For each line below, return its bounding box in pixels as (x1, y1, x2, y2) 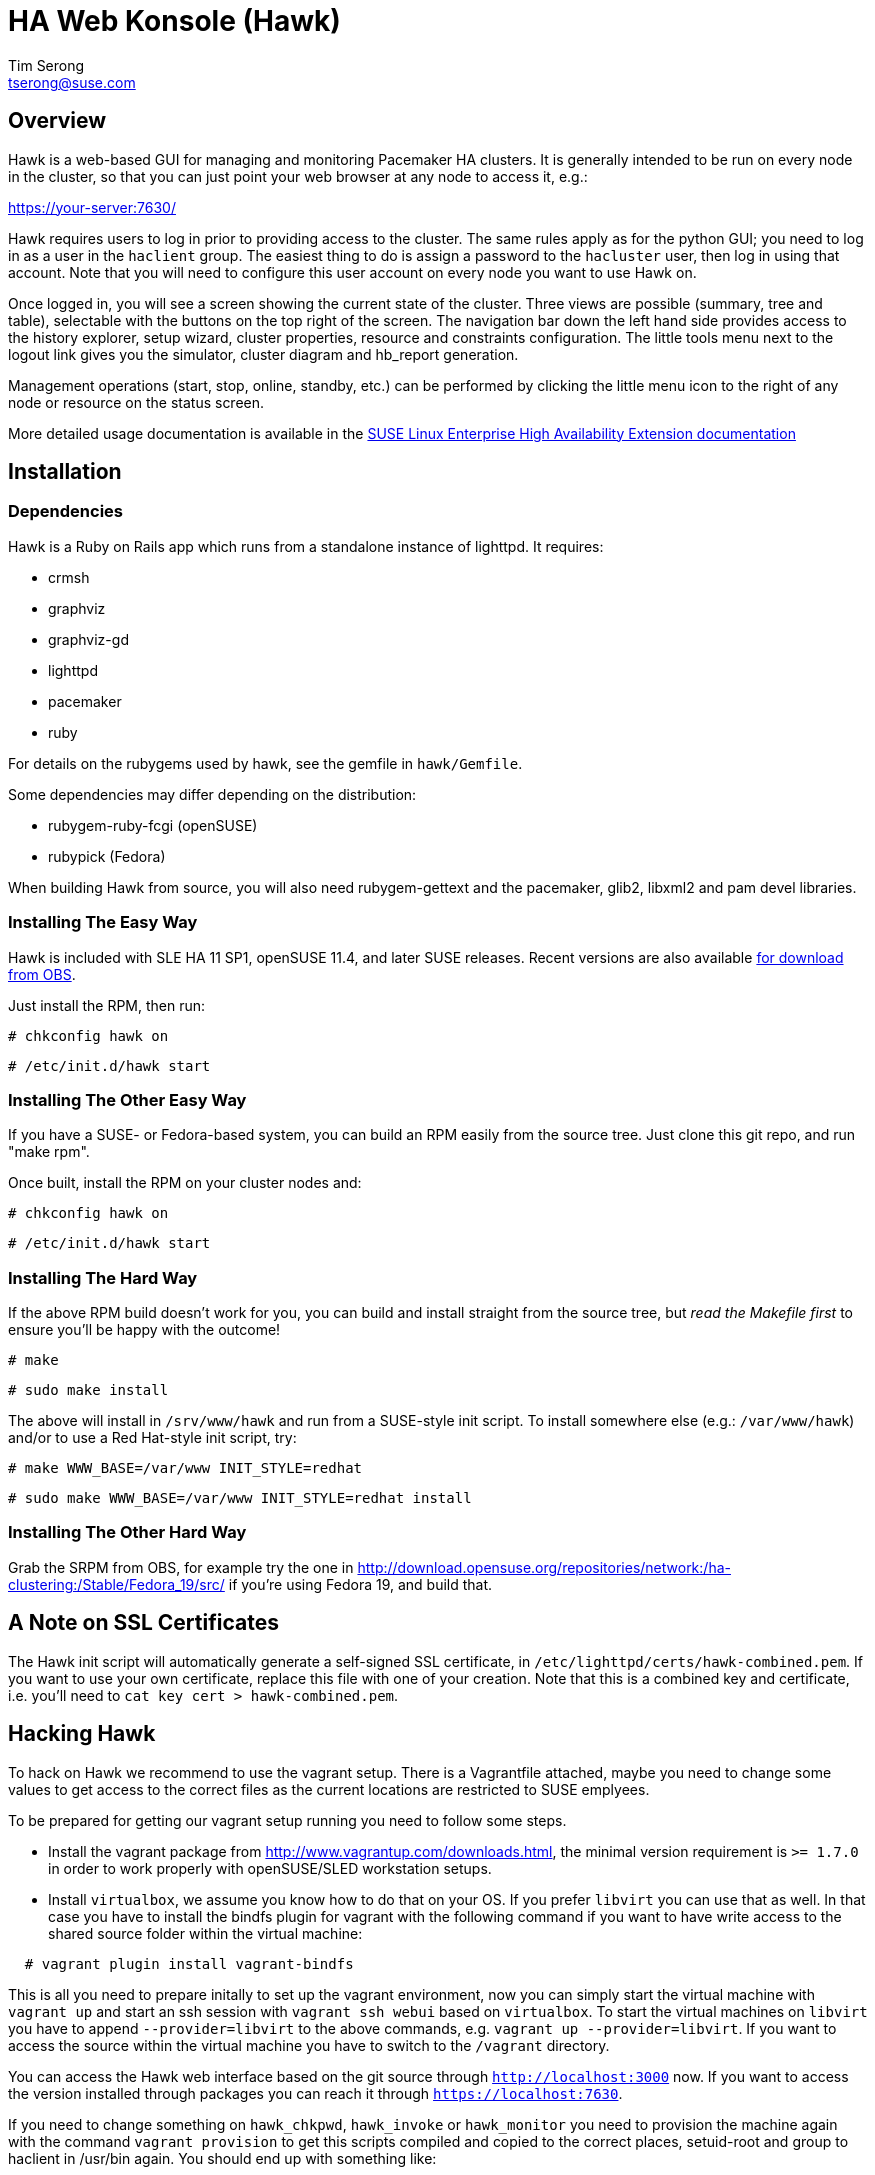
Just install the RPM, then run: (8, 996, 206, 1014)
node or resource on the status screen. (8, 393, 265, 411)
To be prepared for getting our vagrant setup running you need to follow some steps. (8, 1811, 567, 1829)
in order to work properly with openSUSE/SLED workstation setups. (48, 1859, 492, 1877)
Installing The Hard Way (8, 1267, 198, 1288)
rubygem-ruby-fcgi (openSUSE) (48, 816, 258, 834)
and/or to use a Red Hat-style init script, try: (8, 1429, 297, 1447)
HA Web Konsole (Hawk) (8, 4, 341, 38)
